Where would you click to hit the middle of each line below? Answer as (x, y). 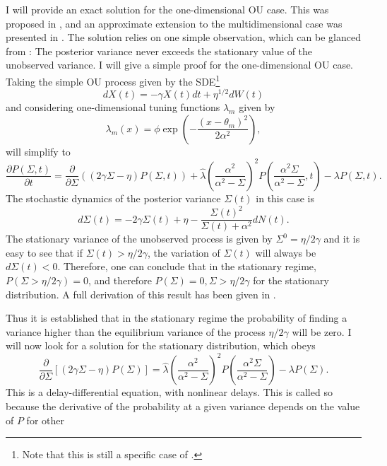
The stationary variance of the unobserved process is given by (139, 239)
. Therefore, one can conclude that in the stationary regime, (187, 266)
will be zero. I (322, 331)
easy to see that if (44, 252)
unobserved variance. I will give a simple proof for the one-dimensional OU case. (179, 65)
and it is (342, 239)
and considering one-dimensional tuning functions (113, 107)
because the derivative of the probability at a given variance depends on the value (183, 406)
